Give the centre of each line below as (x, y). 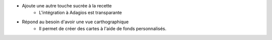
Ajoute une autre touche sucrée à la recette (67, 6)
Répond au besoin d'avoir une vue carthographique (75, 22)
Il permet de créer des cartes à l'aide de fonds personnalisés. (103, 29)
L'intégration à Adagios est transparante (81, 13)
